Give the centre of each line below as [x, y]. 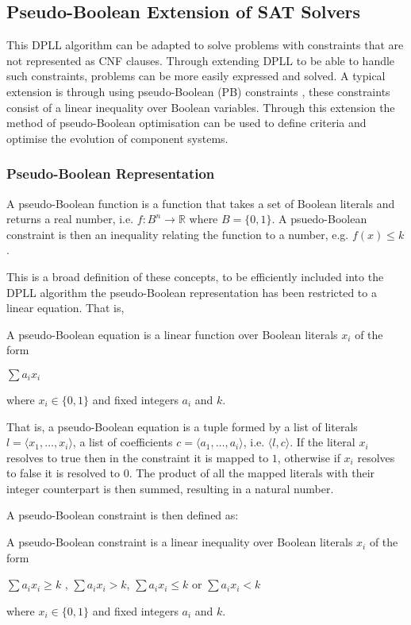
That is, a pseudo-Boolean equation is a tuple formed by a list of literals [182, 426]
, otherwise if [309, 457]
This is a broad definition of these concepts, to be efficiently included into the [195, 276]
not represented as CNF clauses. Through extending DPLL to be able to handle [201, 60]
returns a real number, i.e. [70, 219]
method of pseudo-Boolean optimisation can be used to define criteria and [186, 123]
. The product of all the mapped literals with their [252, 473]
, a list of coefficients [123, 442]
